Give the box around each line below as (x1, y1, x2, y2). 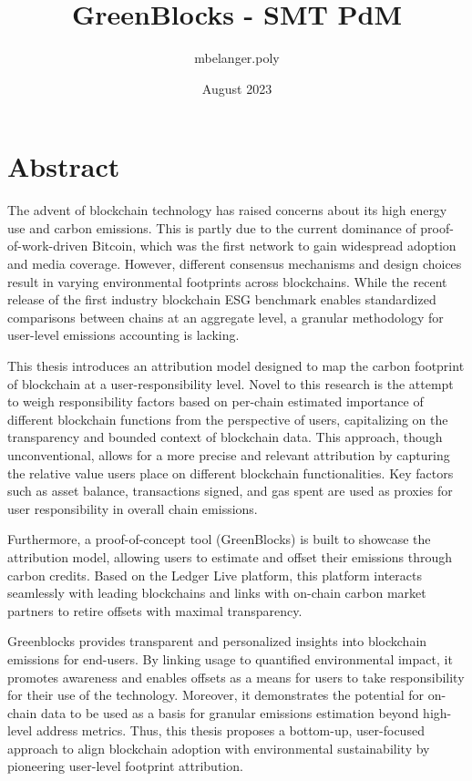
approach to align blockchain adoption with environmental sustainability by (7, 738, 430, 757)
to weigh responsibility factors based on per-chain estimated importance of (7, 392, 424, 411)
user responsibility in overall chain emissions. (7, 498, 258, 518)
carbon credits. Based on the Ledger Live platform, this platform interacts (7, 565, 422, 584)
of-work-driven (7, 236, 88, 255)
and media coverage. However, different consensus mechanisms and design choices (7, 254, 462, 273)
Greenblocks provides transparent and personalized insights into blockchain (7, 632, 427, 651)
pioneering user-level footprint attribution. (7, 756, 243, 776)
